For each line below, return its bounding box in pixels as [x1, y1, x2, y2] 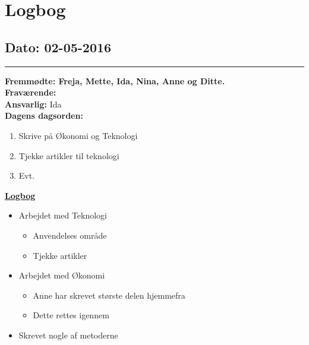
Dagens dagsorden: [5, 109, 83, 122]
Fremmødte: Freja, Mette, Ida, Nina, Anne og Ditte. [5, 74, 225, 87]
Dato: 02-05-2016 [5, 37, 112, 56]
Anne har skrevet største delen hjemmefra [33, 289, 185, 301]
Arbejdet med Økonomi [18, 269, 105, 281]
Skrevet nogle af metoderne [18, 328, 118, 341]
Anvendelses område [33, 229, 107, 241]
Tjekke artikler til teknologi [18, 149, 119, 162]
